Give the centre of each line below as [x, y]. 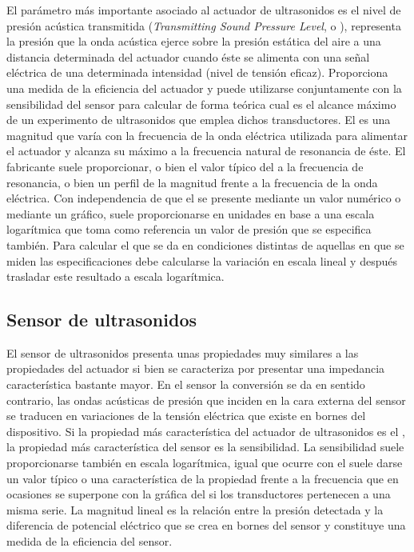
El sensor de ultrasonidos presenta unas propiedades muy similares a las [183, 352]
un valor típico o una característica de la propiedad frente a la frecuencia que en [203, 478]
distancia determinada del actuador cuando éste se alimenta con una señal [188, 56]
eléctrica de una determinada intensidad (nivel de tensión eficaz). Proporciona [197, 72]
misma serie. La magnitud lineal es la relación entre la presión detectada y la [195, 509]
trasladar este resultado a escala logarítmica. [115, 276]
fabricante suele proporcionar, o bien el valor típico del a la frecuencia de [185, 166]
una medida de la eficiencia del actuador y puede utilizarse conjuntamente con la [204, 88]
